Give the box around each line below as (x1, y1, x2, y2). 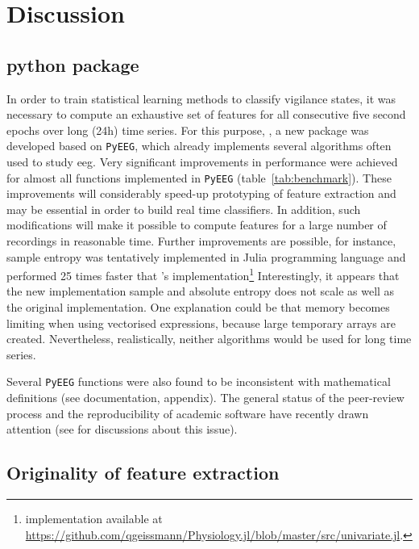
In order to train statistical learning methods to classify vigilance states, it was (6, 90, 396, 107)
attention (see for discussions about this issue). (6, 421, 238, 438)
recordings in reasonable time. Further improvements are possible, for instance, (6, 233, 396, 249)
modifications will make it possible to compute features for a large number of (6, 216, 387, 233)
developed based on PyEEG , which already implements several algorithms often (6, 137, 392, 154)
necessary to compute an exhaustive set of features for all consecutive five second (6, 106, 406, 123)
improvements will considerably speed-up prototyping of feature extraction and (6, 185, 396, 202)
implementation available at (25, 510, 163, 527)
